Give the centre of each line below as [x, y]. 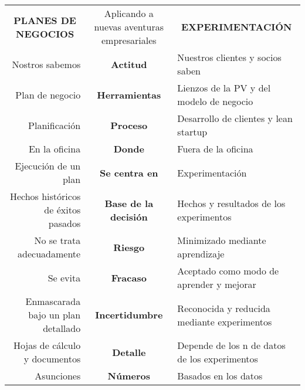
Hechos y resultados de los [231, 203]
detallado [62, 328]
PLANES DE [45, 20]
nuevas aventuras [129, 27]
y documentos [52, 359]
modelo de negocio [215, 101]
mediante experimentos [225, 321]
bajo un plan [55, 315]
